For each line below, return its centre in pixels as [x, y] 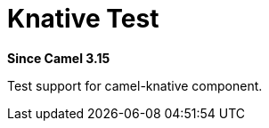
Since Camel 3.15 [59, 58]
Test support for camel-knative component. [135, 85]
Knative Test [83, 19]
